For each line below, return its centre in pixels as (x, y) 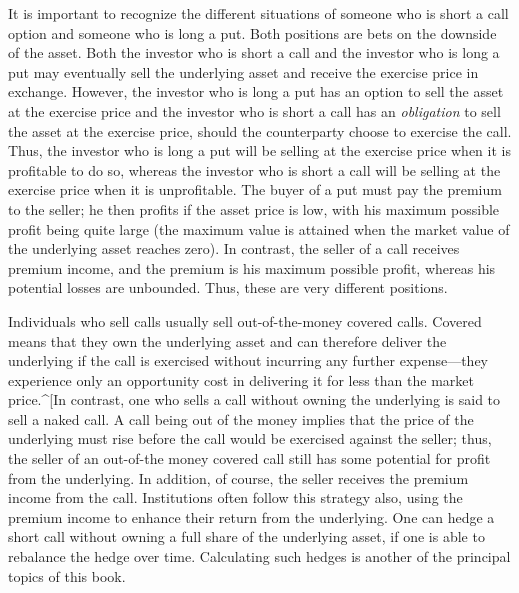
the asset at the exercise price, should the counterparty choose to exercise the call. (260, 130)
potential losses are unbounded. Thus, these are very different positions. (228, 287)
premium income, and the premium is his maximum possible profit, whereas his (252, 267)
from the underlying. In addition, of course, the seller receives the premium (238, 477)
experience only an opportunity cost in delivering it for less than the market (241, 379)
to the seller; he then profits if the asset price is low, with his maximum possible (254, 208)
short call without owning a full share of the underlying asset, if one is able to (246, 536)
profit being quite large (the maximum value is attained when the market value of (259, 228)
